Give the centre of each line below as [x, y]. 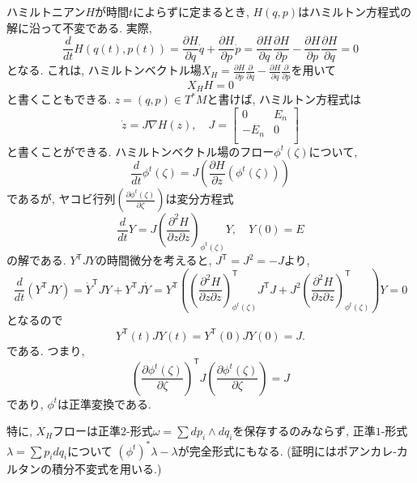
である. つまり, [46, 350]
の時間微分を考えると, [153, 260]
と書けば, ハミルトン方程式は [284, 99]
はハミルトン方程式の [355, 11]
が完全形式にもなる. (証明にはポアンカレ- [287, 450]
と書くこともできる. [59, 99]
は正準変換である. [104, 403]
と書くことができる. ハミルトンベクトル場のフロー [140, 151]
